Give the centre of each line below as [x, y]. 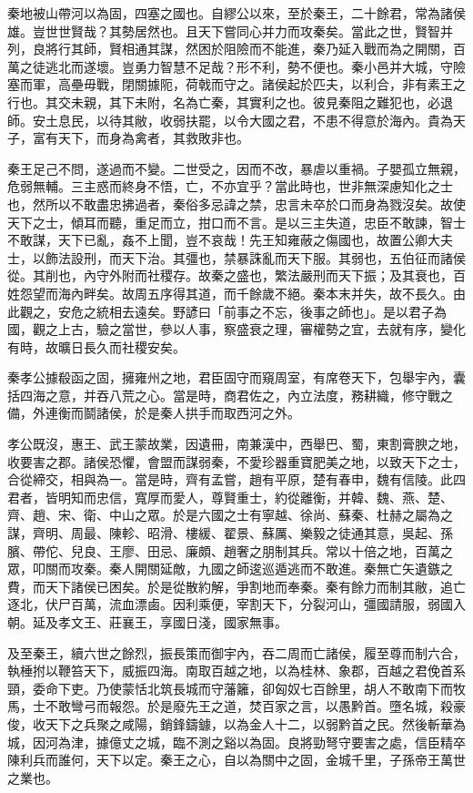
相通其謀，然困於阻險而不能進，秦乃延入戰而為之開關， [287, 49]
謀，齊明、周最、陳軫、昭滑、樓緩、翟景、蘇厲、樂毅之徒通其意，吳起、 [224, 533]
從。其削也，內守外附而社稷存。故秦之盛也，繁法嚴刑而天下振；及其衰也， [230, 275]
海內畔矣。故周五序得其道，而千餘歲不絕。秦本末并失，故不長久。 [255, 293]
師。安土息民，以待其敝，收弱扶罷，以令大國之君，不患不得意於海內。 [217, 120]
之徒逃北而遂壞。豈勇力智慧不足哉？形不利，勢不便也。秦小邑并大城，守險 [242, 66]
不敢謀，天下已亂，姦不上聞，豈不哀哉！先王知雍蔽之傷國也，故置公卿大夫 [230, 240]
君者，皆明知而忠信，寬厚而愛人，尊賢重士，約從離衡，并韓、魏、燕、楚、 [230, 497]
